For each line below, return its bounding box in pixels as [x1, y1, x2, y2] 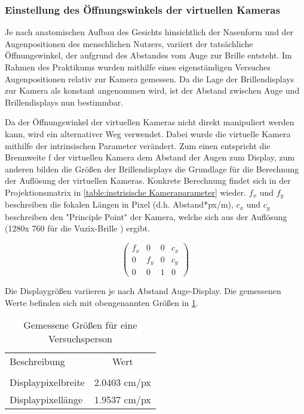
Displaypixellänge [10, 393, 83, 407]
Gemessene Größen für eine [23, 318, 137, 332]
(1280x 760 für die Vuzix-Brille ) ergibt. [5, 222, 150, 234]
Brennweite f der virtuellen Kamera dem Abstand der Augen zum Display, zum [5, 151, 295, 163]
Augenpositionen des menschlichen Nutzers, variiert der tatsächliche [5, 37, 253, 50]
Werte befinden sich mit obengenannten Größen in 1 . [5, 296, 198, 308]
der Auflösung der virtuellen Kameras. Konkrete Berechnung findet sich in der [5, 174, 291, 187]
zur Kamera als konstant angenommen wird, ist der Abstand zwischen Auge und [5, 84, 300, 97]
